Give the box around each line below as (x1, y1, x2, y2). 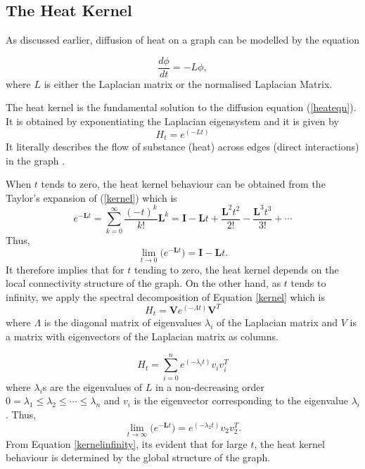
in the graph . (6, 153, 65, 167)
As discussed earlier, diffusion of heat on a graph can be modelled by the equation (6, 32, 359, 47)
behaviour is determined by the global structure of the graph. (6, 450, 271, 465)
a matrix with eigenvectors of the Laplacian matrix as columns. (6, 329, 278, 343)
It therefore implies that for (6, 262, 124, 276)
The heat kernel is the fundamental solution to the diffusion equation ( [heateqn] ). (6, 100, 357, 115)
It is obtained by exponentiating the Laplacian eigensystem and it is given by (6, 114, 339, 129)
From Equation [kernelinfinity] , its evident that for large (6, 436, 248, 451)
